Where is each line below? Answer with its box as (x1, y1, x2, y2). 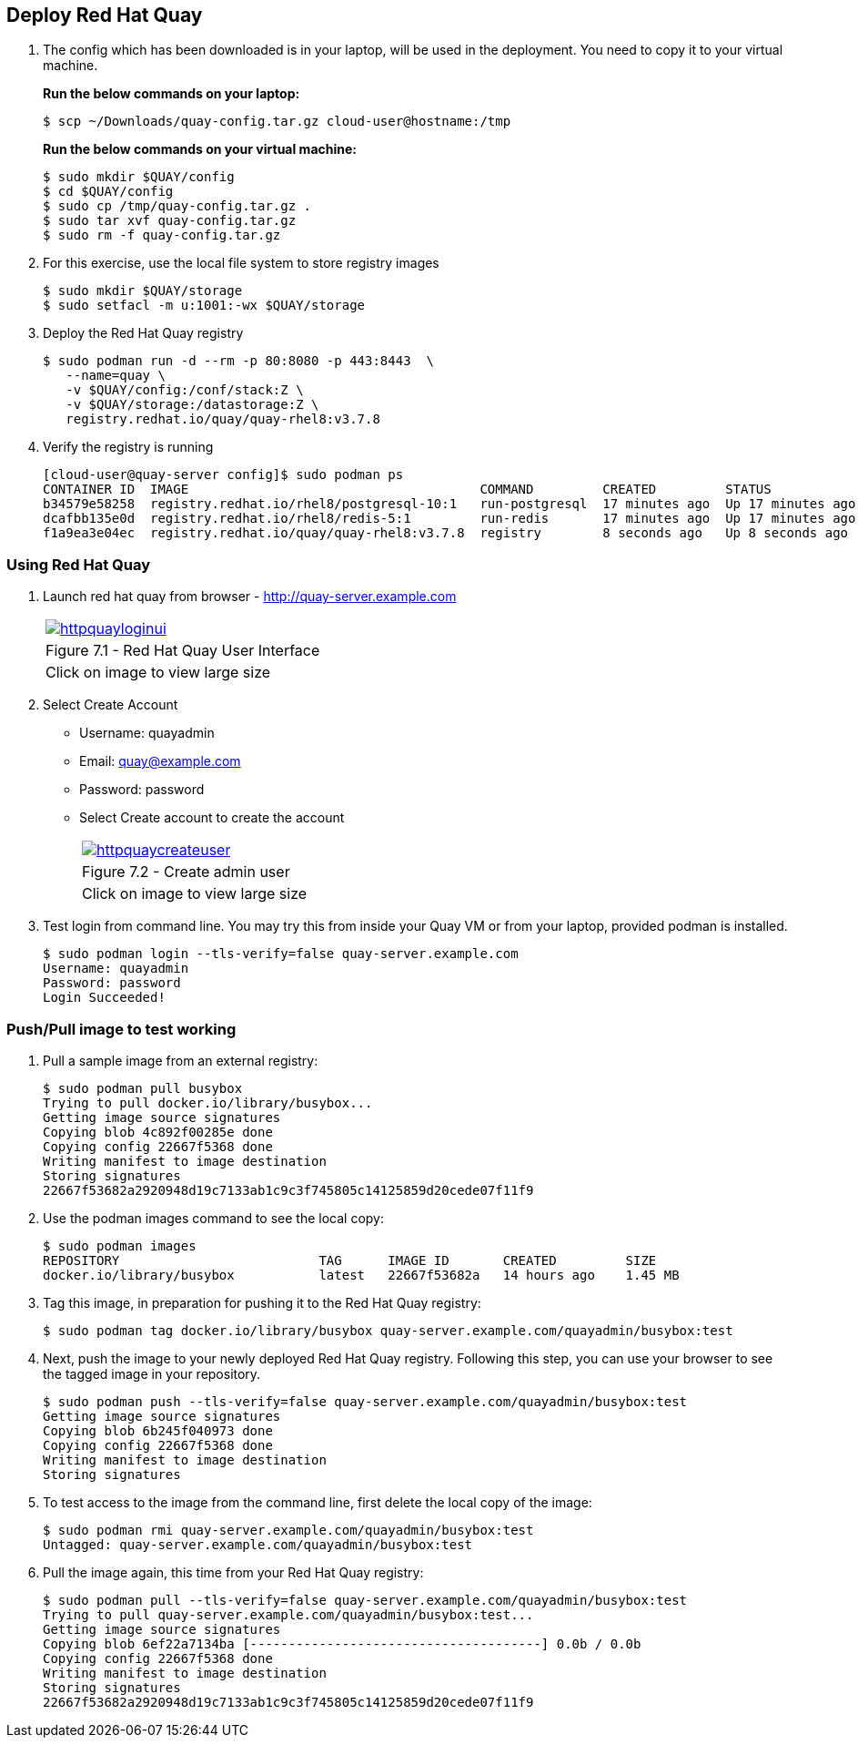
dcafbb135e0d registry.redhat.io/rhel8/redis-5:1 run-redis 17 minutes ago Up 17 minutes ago (43, 511, 856, 526)
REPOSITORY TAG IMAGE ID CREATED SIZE (43, 1252, 657, 1268)
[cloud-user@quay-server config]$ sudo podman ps (43, 467, 404, 483)
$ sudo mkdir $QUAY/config (43, 169, 235, 185)
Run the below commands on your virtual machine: (43, 141, 357, 158)
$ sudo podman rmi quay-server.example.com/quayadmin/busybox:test (43, 1522, 534, 1537)
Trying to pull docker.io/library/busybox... (43, 1095, 373, 1110)
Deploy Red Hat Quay (6, 4, 203, 26)
